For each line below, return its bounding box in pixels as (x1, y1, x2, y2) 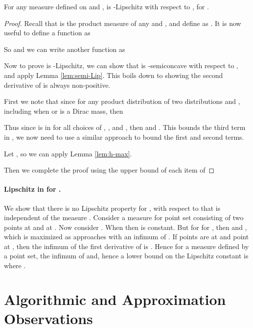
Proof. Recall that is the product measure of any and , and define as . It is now (4, 18, 241, 28)
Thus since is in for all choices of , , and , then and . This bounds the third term (4, 122, 246, 132)
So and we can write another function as (4, 44, 125, 54)
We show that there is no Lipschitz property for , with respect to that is (4, 202, 221, 213)
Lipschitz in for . (4, 184, 61, 194)
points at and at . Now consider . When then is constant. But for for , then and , (4, 222, 247, 232)
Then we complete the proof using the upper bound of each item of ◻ (4, 165, 215, 175)
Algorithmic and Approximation (4, 289, 226, 309)
